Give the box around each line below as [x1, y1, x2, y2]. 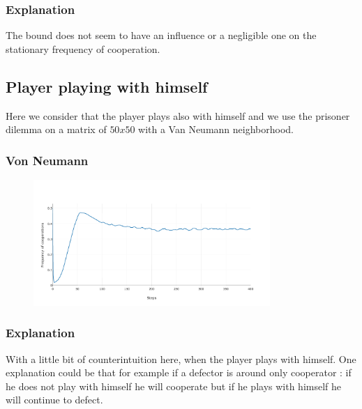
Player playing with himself [6, 75, 208, 97]
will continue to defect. [6, 392, 103, 407]
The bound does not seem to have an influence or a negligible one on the [6, 28, 317, 43]
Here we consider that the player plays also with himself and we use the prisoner [6, 108, 350, 123]
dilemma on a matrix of [6, 122, 107, 137]
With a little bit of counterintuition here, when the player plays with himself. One [6, 351, 356, 366]
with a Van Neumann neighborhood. [138, 122, 294, 137]
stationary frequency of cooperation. [6, 41, 160, 56]
